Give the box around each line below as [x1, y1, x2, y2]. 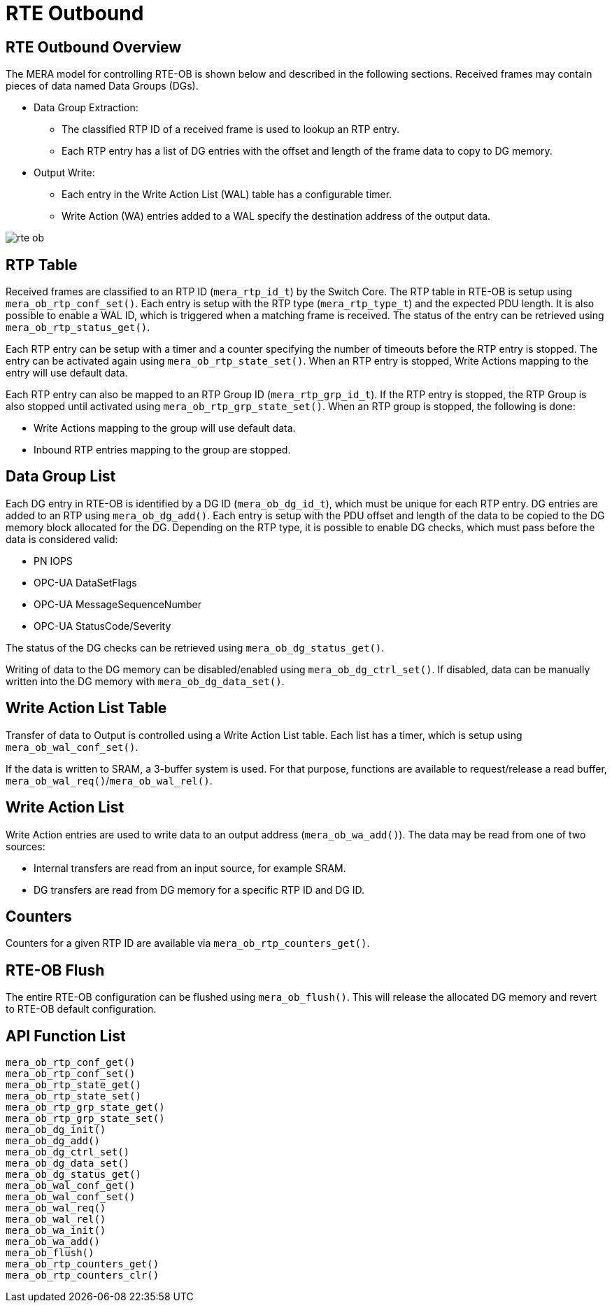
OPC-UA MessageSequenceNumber [34, 598, 201, 610]
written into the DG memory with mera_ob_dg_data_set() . [6, 675, 285, 687]
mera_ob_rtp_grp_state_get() [6, 1102, 165, 1113]
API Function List [6, 1027, 126, 1045]
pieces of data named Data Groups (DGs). [6, 80, 199, 92]
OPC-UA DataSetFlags [34, 576, 137, 589]
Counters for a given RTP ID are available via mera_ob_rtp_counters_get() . [6, 937, 370, 950]
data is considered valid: [6, 533, 118, 545]
